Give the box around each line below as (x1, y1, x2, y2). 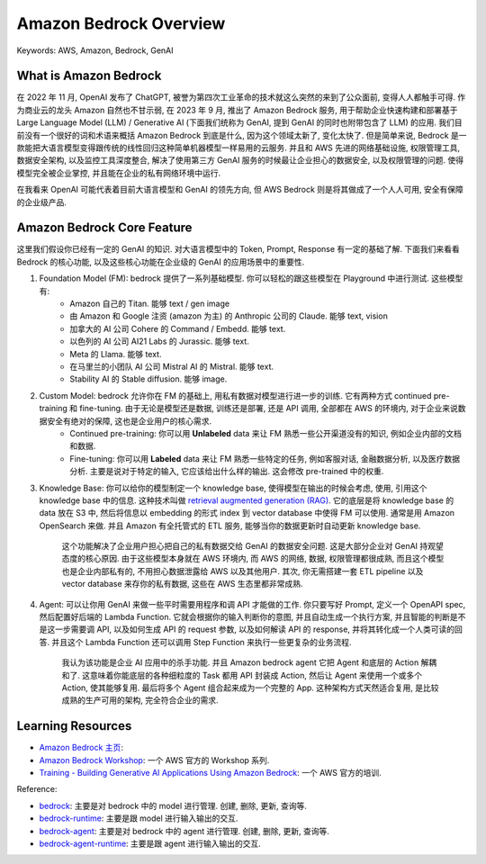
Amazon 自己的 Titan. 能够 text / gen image (69, 298, 229, 310)
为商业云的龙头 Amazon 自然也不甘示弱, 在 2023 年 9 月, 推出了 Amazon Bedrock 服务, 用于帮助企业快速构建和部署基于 (16, 104, 458, 115)
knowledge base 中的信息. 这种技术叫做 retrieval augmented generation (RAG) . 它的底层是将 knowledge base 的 (39, 495, 454, 506)
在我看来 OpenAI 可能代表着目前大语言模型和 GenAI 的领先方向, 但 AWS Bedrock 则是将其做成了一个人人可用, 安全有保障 (16, 184, 463, 195)
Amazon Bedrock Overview (16, 13, 226, 33)
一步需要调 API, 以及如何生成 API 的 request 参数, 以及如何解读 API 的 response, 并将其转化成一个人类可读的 (54, 624, 455, 634)
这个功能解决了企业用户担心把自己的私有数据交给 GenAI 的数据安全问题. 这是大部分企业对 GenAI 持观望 (61, 541, 445, 552)
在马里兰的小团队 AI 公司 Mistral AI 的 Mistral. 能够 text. (69, 361, 274, 372)
